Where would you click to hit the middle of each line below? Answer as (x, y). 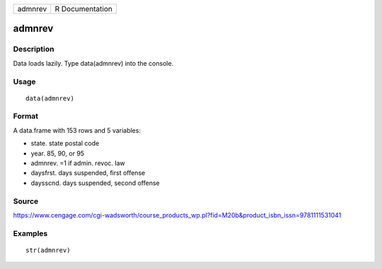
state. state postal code (65, 143)
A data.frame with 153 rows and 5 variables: (77, 130)
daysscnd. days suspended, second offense (95, 183)
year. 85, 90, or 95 (58, 153)
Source (26, 201)
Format (26, 116)
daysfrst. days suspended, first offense (88, 173)
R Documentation (84, 9)
